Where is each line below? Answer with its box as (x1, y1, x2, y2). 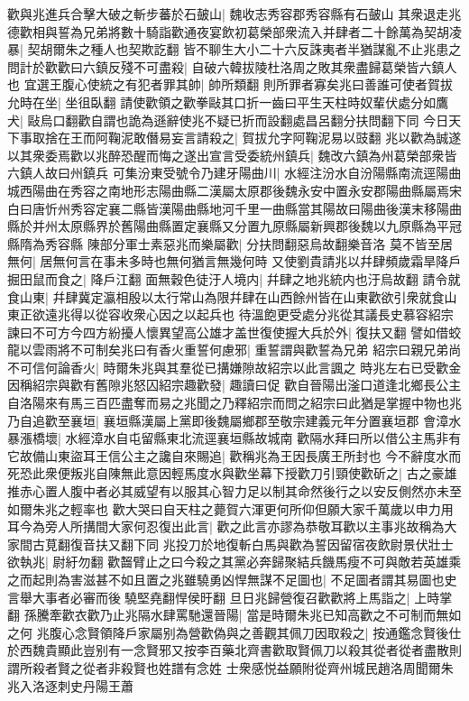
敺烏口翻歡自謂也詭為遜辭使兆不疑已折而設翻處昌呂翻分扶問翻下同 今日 (27, 110, 449, 129)
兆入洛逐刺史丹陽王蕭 (7, 676, 133, 695)
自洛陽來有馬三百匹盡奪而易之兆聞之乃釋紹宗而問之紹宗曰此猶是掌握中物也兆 (7, 393, 462, 412)
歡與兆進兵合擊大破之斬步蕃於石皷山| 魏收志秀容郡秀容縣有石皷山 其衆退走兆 (7, 5, 462, 23)
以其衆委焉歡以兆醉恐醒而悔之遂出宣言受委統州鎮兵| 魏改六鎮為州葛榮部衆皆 (7, 145, 457, 164)
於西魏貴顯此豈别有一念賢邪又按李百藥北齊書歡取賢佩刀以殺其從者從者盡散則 (7, 641, 462, 659)
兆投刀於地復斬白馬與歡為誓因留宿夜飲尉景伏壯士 (162, 534, 454, 553)
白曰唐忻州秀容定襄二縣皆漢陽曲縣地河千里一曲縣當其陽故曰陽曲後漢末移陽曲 (7, 198, 462, 217)
